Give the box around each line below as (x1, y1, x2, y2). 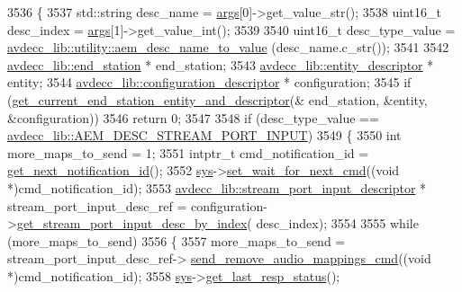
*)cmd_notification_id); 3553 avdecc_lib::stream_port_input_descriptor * (7, 178, 427, 197)
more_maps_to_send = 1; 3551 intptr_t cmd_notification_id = (7, 143, 369, 162)
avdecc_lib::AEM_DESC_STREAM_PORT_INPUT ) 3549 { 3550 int (7, 126, 402, 145)
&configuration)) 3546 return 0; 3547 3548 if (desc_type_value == (7, 108, 379, 127)
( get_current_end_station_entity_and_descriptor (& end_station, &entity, (7, 90, 428, 109)
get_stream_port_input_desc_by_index (16, 214, 248, 233)
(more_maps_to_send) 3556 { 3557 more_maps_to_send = (7, 231, 346, 250)
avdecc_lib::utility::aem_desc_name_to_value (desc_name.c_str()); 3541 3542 (7, 38, 449, 57)
